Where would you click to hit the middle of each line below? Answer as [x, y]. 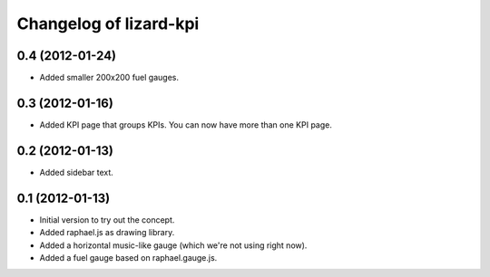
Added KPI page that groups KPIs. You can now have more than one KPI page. [186, 124]
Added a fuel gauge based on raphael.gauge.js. [128, 257]
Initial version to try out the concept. [107, 220]
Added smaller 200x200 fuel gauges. [109, 78]
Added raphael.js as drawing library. [107, 233]
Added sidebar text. [76, 172]
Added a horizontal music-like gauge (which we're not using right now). [173, 245]
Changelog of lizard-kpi [108, 24]
